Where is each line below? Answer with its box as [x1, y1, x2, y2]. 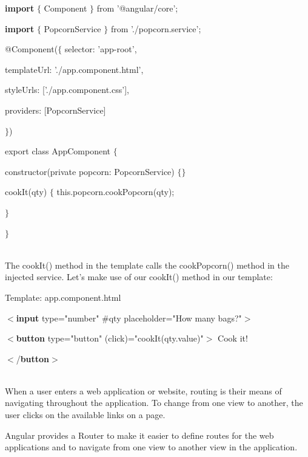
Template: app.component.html [5, 290, 121, 303]
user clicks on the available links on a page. [5, 408, 166, 421]
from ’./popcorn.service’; [110, 22, 201, 35]
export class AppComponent [5, 145, 111, 157]
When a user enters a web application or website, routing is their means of [5, 384, 282, 397]
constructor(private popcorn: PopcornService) [5, 165, 175, 177]
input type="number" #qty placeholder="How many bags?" [16, 311, 242, 324]
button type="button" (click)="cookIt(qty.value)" [16, 332, 204, 345]
